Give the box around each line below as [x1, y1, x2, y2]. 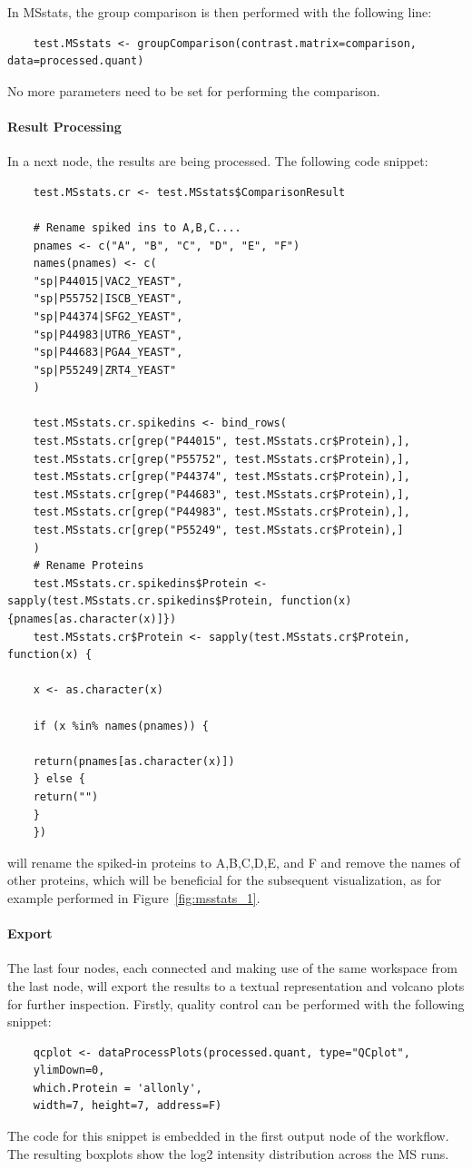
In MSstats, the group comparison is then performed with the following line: [7, 3, 432, 21]
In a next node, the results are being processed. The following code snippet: [7, 152, 428, 171]
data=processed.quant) [7, 54, 144, 68]
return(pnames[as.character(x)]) [33, 754, 235, 768]
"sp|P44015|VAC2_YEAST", [33, 274, 183, 288]
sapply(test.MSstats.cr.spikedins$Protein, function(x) [7, 594, 352, 608]
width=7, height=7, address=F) [33, 1099, 222, 1113]
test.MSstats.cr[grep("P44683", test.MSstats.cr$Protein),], [33, 487, 410, 501]
